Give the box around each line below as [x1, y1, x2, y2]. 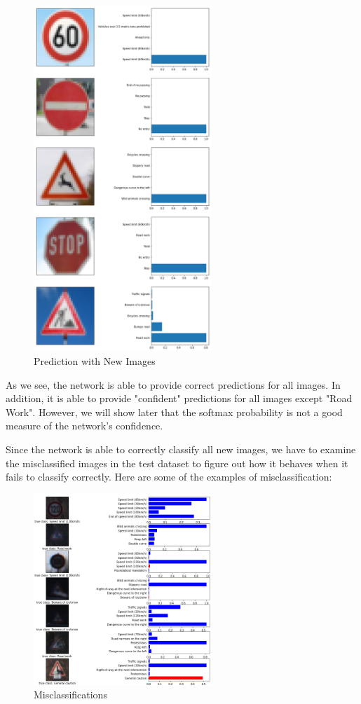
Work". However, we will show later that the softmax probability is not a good [6, 404, 343, 419]
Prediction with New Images [34, 353, 156, 368]
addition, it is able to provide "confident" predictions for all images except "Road [6, 391, 353, 406]
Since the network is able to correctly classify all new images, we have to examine [6, 441, 356, 456]
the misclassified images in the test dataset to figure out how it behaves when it [6, 455, 348, 470]
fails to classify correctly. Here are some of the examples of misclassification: [6, 469, 332, 484]
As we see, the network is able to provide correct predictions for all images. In [6, 377, 341, 392]
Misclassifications [34, 687, 107, 702]
